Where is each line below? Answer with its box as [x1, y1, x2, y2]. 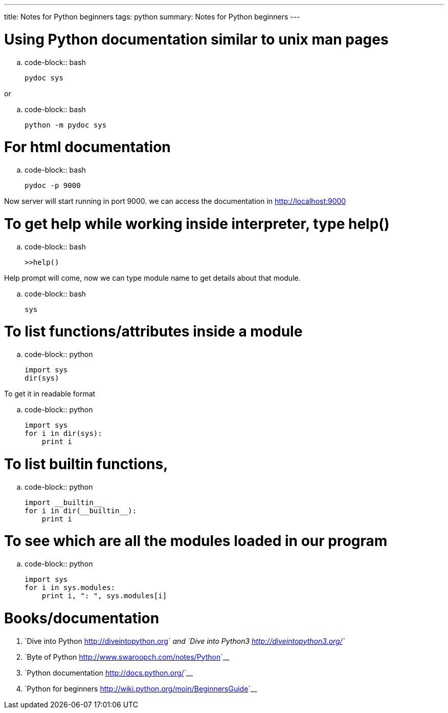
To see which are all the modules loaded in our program [4, 532, 388, 550]
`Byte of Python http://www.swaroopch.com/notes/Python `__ [25, 652, 230, 661]
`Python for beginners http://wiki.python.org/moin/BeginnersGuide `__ [25, 684, 257, 693]
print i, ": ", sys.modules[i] [41, 592, 167, 600]
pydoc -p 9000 [25, 181, 81, 190]
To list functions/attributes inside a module [4, 323, 303, 341]
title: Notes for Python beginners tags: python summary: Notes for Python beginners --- [4, 12, 300, 21]
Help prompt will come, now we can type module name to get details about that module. [4, 273, 301, 282]
